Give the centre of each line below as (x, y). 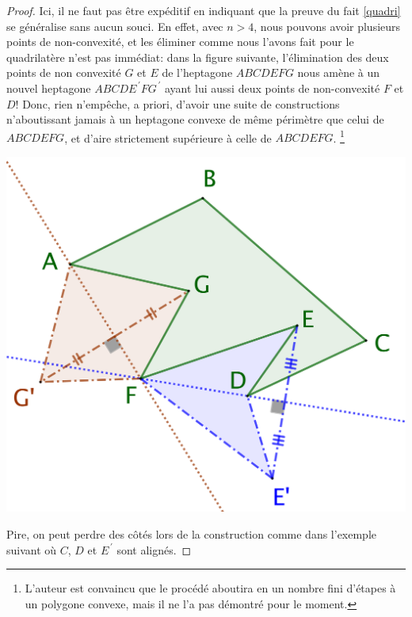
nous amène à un (339, 72)
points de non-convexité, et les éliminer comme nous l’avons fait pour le (180, 42)
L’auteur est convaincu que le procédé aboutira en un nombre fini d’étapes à (210, 588)
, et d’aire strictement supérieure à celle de (168, 137)
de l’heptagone (197, 72)
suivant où (32, 549)
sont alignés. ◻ (154, 549)
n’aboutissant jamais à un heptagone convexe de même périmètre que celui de (195, 119)
